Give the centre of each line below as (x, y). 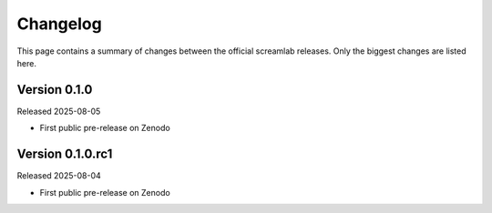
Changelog (59, 24)
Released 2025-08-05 (59, 111)
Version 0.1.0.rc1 (65, 154)
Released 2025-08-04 (59, 176)
